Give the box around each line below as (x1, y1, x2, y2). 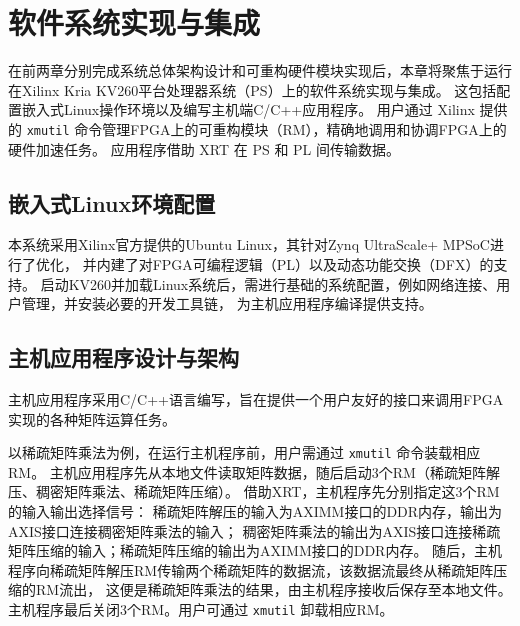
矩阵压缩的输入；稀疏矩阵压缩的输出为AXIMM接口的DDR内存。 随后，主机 (8, 540, 503, 561)
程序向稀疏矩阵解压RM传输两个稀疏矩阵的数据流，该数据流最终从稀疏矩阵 (8, 559, 494, 580)
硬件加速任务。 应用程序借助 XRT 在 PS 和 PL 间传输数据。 (8, 138, 400, 159)
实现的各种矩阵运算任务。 (8, 408, 176, 429)
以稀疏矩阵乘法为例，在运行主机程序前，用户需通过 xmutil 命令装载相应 (8, 442, 481, 463)
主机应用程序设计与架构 (8, 342, 239, 373)
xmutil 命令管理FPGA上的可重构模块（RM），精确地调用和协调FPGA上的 (26, 118, 507, 139)
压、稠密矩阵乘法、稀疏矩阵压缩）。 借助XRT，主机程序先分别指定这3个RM (8, 481, 500, 502)
